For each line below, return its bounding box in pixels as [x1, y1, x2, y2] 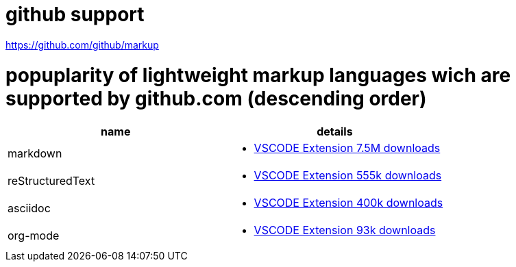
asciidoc [8, 201, 51, 216]
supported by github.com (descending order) [5, 86, 427, 110]
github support [5, 3, 145, 26]
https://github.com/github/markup [5, 38, 159, 51]
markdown [8, 147, 62, 161]
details [317, 125, 353, 139]
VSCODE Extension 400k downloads [254, 196, 443, 210]
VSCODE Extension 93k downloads [254, 223, 436, 238]
